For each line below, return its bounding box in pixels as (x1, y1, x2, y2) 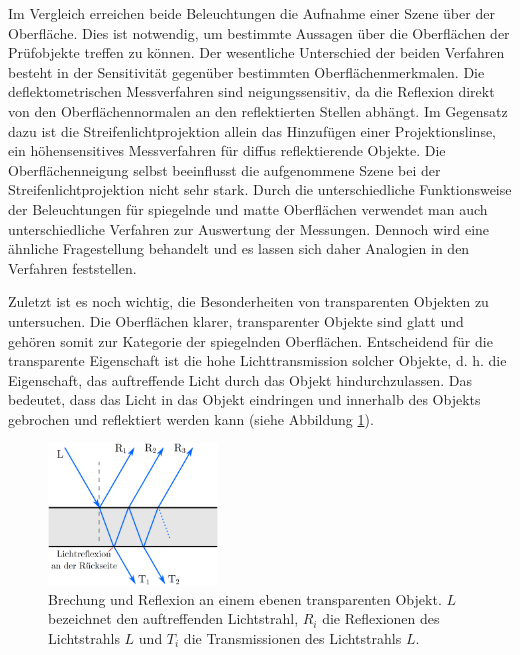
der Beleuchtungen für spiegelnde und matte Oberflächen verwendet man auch (8, 198, 488, 219)
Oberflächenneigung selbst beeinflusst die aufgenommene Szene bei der (8, 159, 441, 180)
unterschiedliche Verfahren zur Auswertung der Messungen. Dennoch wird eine (8, 218, 490, 239)
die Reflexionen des (322, 608, 440, 629)
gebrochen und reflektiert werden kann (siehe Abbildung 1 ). (8, 408, 374, 429)
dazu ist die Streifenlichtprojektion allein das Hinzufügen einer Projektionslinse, (8, 120, 497, 141)
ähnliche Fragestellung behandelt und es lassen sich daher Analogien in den (8, 238, 470, 259)
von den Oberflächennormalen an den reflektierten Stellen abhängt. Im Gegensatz (8, 100, 508, 121)
